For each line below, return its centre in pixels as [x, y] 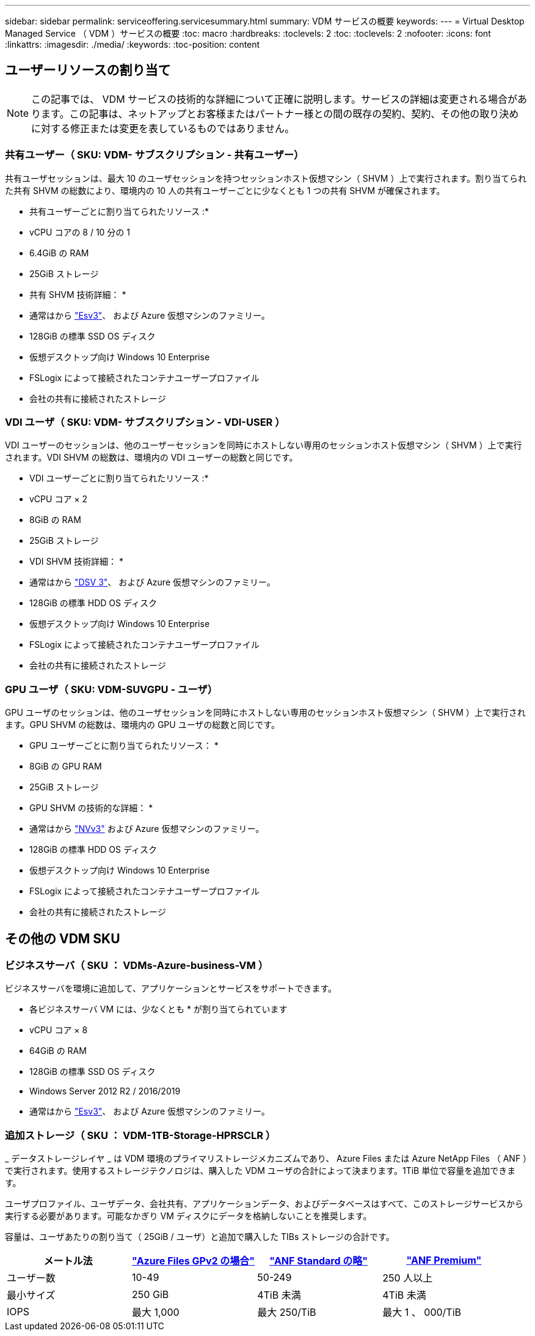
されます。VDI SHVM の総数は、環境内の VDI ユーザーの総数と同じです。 [151, 458]
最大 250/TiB [287, 1312]
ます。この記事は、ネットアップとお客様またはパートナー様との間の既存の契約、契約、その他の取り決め [280, 113]
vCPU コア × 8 [59, 1030]
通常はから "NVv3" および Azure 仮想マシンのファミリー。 [147, 829]
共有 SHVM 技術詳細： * [78, 294]
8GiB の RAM [55, 520]
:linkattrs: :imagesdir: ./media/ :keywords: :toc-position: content [133, 44]
